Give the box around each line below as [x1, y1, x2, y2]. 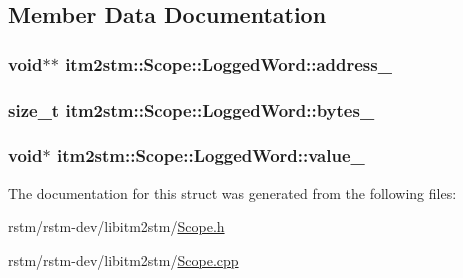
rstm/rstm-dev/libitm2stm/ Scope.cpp [8, 249, 239, 270]
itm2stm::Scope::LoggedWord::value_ [56, 143, 365, 168]
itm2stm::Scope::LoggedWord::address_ [65, 51, 392, 76]
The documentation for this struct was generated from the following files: [8, 182, 457, 203]
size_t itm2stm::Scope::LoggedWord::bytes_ [8, 97, 375, 122]
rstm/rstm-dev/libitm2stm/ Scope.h [8, 216, 225, 237]
